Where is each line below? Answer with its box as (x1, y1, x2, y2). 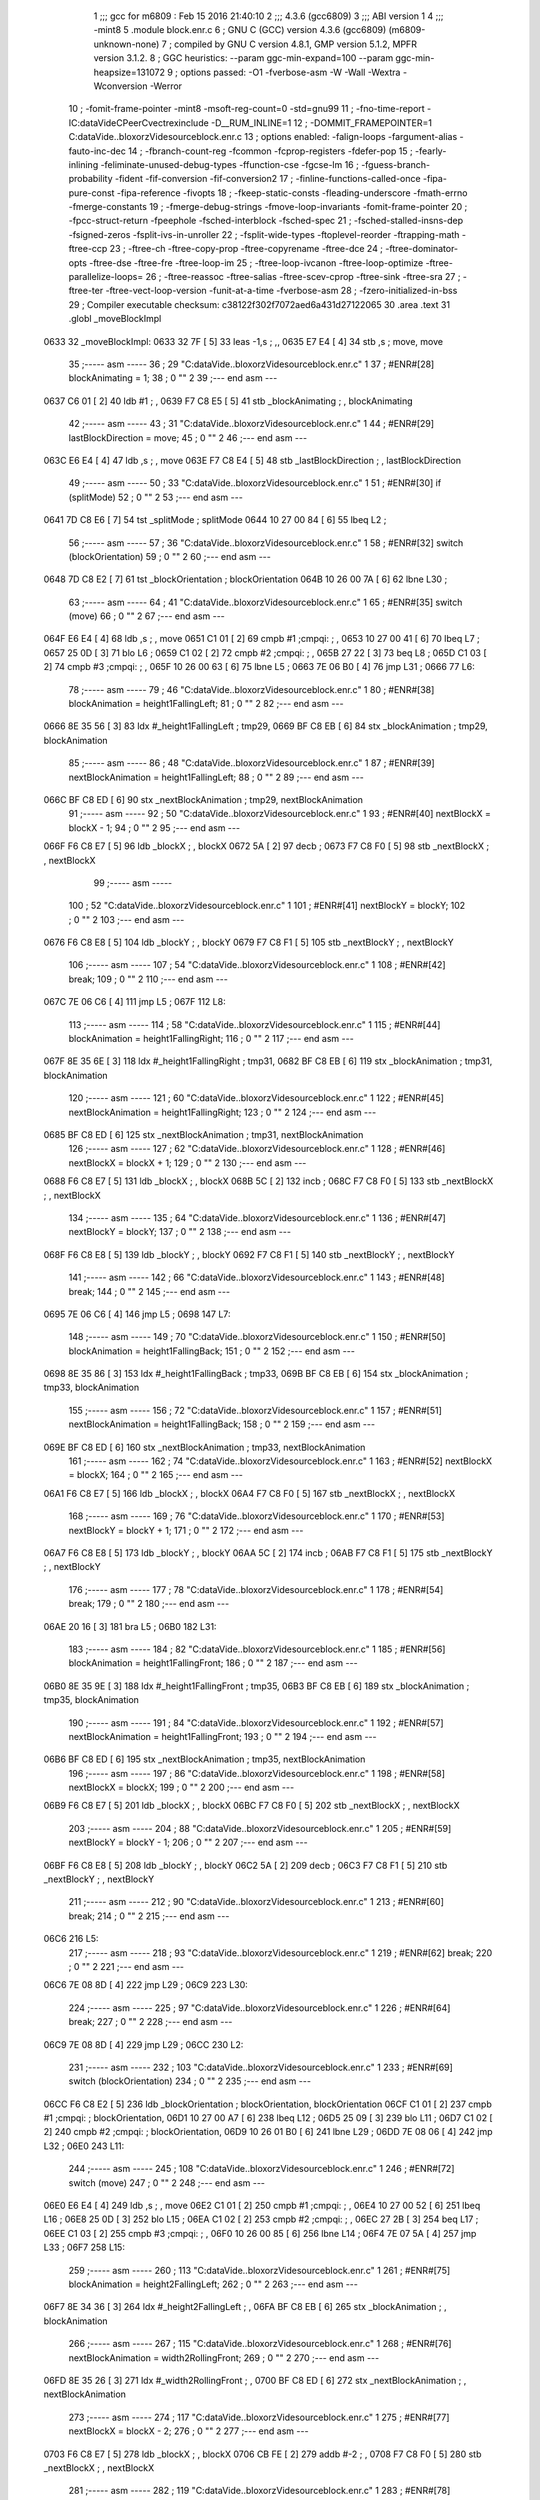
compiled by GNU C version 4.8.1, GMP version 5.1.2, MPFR (173, 38, 417, 50)
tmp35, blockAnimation (43, 1694, 140, 1706)
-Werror (149, 80, 183, 92)
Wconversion (93, 80, 149, 92)
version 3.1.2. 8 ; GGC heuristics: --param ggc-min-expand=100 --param (93, 52, 394, 64)
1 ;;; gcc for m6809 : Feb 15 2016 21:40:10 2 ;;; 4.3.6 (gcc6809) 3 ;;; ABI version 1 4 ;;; (93, 10, 444, 22)
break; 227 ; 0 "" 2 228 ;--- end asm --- (68, 2016, 233, 2028)
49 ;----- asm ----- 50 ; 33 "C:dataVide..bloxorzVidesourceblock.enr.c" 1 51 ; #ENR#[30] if (68, 477, 442, 489)
